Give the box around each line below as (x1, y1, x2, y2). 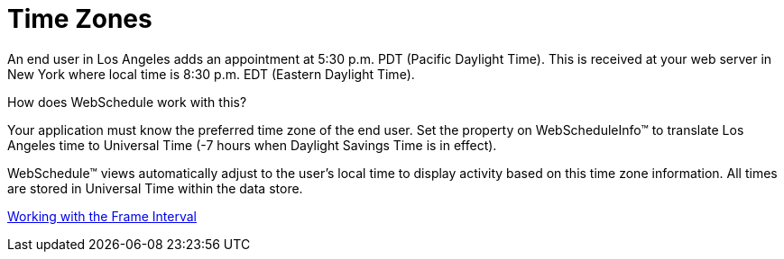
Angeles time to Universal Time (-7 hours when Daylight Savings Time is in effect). (7, 137, 497, 153)
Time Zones (7, 4, 152, 34)
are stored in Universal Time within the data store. (7, 180, 303, 196)
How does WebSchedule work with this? (7, 94, 247, 110)
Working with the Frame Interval (7, 208, 197, 224)
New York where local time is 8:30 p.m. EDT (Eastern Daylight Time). (7, 66, 415, 82)
